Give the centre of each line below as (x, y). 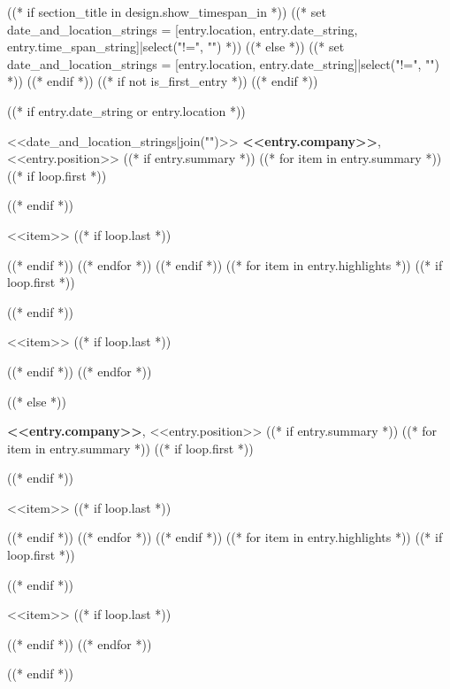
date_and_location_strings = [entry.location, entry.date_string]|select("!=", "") (223, 63)
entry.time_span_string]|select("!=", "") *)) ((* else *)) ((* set (176, 46)
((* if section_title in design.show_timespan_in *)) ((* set (167, 12)
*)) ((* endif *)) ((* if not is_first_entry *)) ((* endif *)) (163, 81)
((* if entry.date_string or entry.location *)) (126, 110)
